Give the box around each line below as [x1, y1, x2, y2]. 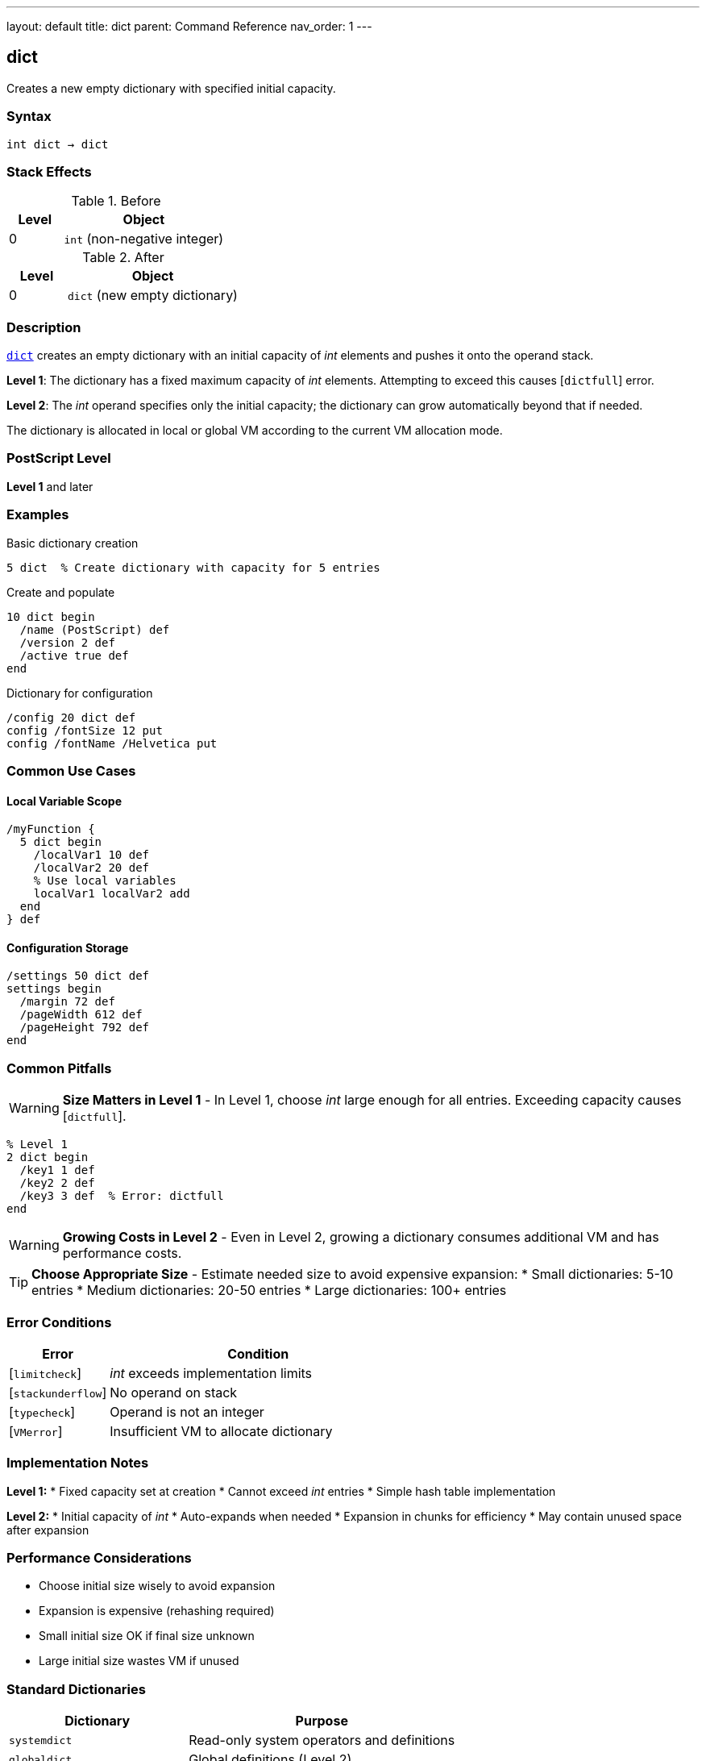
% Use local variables [33, 874, 176, 888]
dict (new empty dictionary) [67, 287, 238, 304]
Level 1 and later [6, 479, 93, 493]
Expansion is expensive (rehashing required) [39, 1604, 275, 1618]
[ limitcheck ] [9, 1364, 81, 1381]
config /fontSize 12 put [6, 723, 163, 737]
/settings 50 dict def [6, 969, 150, 983]
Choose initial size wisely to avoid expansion [39, 1579, 276, 1593]
